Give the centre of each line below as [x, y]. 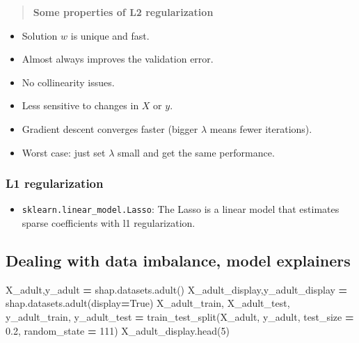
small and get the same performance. [196, 152]
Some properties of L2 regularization [123, 12]
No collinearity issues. [68, 82]
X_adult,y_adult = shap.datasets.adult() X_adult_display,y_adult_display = [177, 289]
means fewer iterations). [261, 128]
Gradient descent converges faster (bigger [110, 128]
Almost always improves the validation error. [118, 59]
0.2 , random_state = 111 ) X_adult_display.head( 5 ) [118, 330]
